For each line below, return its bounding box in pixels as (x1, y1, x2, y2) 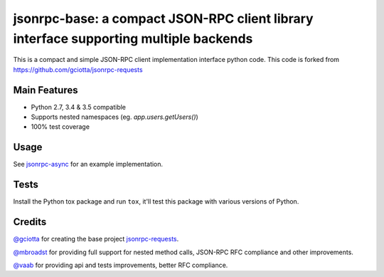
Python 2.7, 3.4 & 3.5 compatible (31, 103, 127, 111)
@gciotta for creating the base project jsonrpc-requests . (13, 235, 179, 244)
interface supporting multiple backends (13, 31, 253, 46)
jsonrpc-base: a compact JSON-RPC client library (13, 11, 314, 26)
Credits (13, 216, 47, 228)
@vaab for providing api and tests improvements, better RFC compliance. (13, 261, 228, 269)
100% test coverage (31, 122, 90, 131)
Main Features (13, 84, 78, 96)
